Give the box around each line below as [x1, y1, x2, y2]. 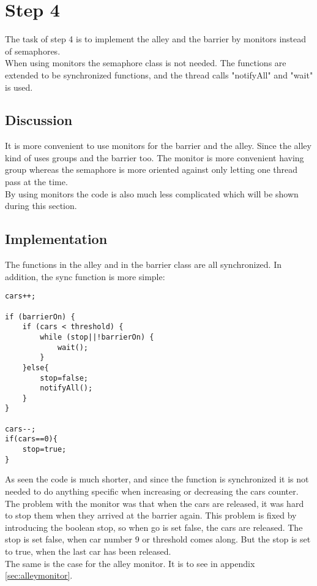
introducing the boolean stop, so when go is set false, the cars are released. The [5, 520, 303, 533]
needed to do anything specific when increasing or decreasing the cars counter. [5, 485, 299, 497]
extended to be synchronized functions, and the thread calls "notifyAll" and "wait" [5, 68, 313, 81]
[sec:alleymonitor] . [5, 569, 73, 582]
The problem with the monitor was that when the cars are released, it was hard [5, 497, 304, 509]
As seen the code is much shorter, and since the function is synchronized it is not [5, 473, 309, 485]
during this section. [5, 199, 77, 212]
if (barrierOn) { [5, 312, 75, 321]
